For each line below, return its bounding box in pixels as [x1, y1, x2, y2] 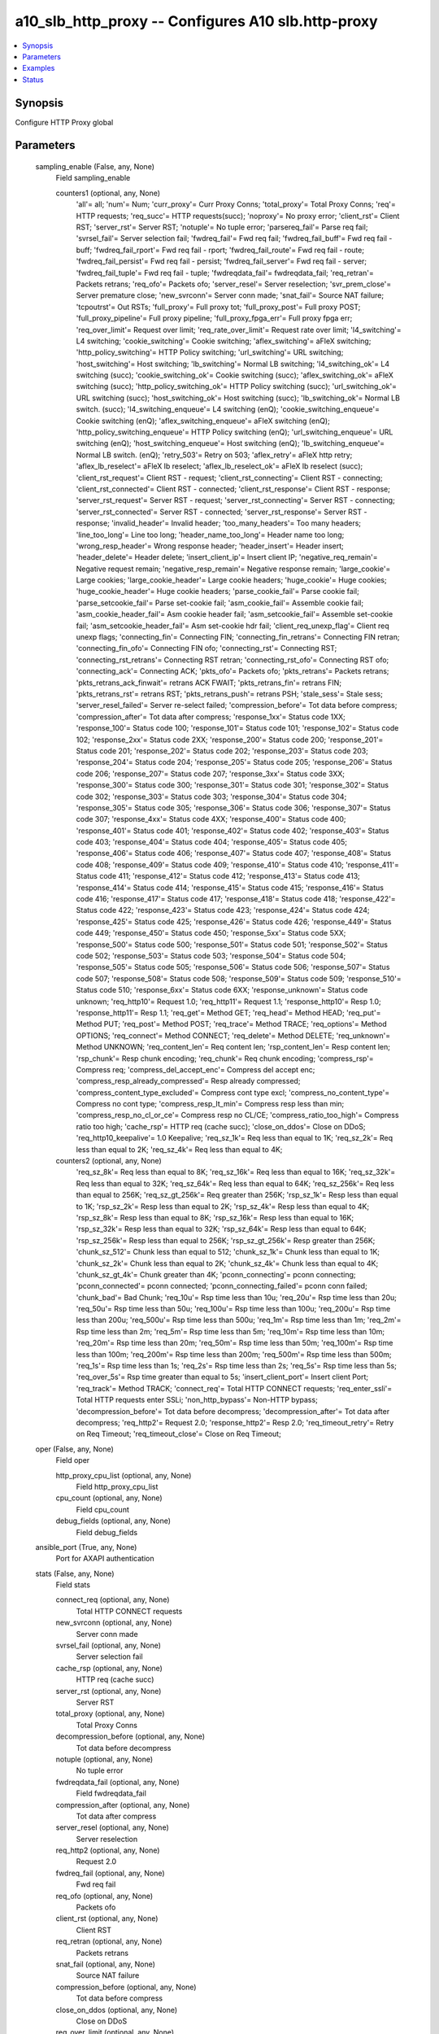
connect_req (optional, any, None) [55, 1595, 170, 1604]
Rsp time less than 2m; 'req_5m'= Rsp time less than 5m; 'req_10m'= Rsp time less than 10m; [76, 1326, 385, 1336]
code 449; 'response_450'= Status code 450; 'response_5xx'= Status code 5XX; [76, 928, 346, 938]
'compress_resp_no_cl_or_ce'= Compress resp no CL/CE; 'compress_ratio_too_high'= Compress [76, 1111, 399, 1120]
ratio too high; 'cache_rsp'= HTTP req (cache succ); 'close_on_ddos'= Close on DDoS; [76, 1121, 366, 1131]
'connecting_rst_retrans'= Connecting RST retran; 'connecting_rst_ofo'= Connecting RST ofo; [76, 655, 389, 665]
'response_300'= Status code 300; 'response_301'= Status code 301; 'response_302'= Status [76, 780, 389, 790]
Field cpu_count [76, 1504, 130, 1514]
